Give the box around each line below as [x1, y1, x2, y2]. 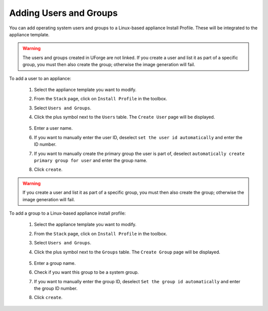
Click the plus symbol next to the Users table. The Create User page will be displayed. [34, 114, 215, 120]
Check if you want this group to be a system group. [34, 269, 139, 275]
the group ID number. [34, 286, 78, 292]
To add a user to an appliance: [9, 75, 71, 81]
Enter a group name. [34, 260, 76, 266]
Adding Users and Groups [9, 7, 118, 18]
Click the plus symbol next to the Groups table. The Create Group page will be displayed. [34, 249, 220, 255]
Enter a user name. [34, 125, 73, 131]
